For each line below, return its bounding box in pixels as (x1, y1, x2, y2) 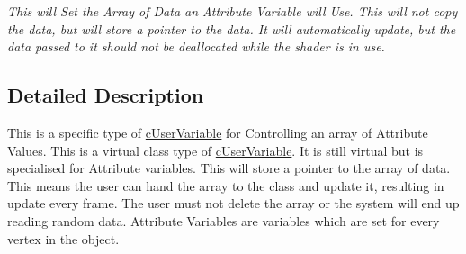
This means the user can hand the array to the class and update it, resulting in (7, 176, 444, 195)
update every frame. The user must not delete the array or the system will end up (7, 194, 460, 213)
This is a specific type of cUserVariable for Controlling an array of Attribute (7, 122, 428, 141)
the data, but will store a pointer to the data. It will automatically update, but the (7, 19, 456, 38)
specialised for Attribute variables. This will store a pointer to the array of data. (7, 159, 451, 177)
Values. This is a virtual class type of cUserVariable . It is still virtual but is (7, 141, 424, 159)
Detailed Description (7, 81, 204, 109)
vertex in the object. (7, 229, 120, 248)
